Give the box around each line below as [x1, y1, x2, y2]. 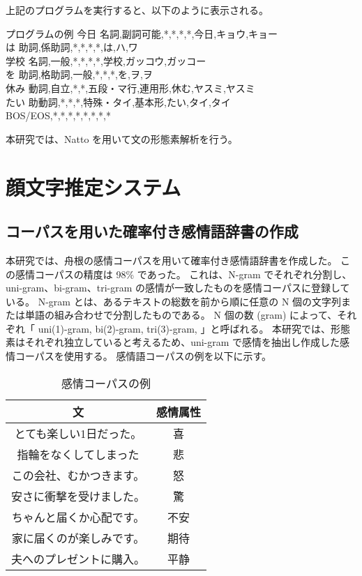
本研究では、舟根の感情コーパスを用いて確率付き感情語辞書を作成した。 [6, 252, 338, 267]
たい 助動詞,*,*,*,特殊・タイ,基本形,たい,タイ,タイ [6, 94, 231, 109]
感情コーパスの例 [61, 374, 151, 391]
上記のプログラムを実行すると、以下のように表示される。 [6, 3, 269, 17]
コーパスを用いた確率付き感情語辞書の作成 [6, 220, 299, 242]
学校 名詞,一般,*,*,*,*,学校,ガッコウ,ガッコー [6, 53, 206, 68]
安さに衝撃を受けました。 [11, 487, 146, 504]
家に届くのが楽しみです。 [11, 529, 145, 546]
